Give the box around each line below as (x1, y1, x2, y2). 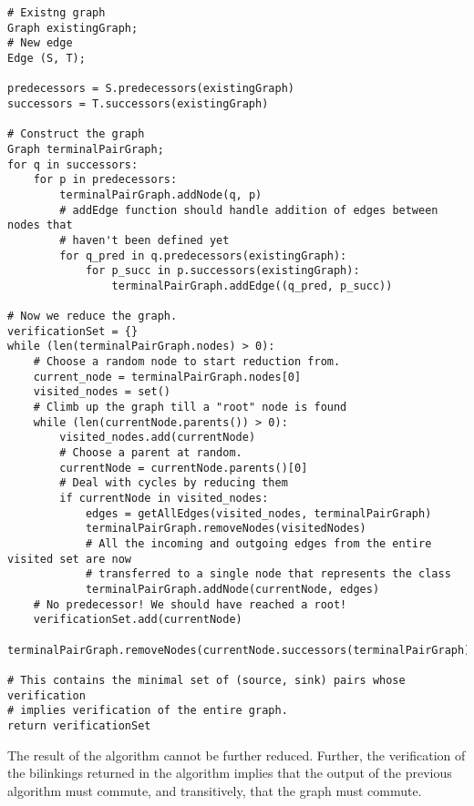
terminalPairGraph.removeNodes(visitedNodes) (85, 522, 366, 536)
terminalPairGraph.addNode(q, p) (59, 188, 263, 201)
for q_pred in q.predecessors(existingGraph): (59, 249, 347, 262)
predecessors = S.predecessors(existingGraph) (7, 82, 294, 96)
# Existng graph (7, 6, 106, 19)
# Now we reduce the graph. (7, 310, 178, 323)
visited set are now (7, 552, 132, 566)
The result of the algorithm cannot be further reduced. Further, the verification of (7, 745, 466, 764)
